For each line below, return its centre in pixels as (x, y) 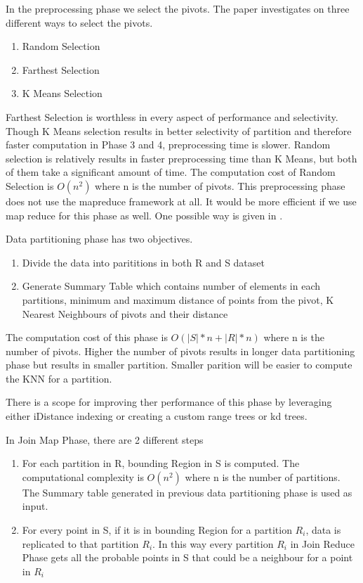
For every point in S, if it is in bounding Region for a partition (157, 530)
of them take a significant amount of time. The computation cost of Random (171, 172)
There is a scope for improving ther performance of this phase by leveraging (169, 402)
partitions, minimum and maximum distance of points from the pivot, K (178, 299)
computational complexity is (83, 476)
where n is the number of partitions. (263, 476)
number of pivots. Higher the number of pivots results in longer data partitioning (180, 351)
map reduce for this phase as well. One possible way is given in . (144, 215)
